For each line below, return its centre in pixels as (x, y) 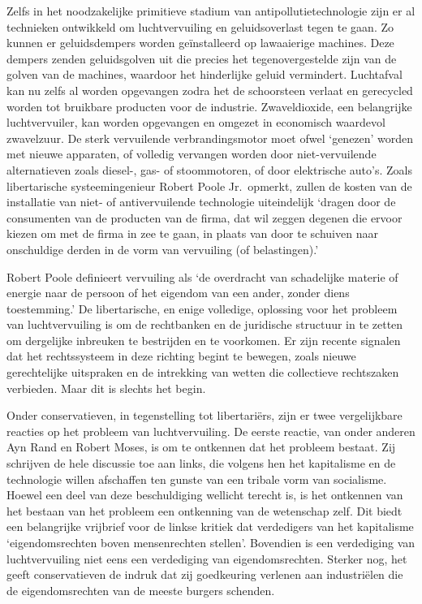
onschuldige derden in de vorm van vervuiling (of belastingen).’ (163, 249)
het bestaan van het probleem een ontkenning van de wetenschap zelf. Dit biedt (205, 510)
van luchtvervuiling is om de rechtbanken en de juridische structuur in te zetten (205, 324)
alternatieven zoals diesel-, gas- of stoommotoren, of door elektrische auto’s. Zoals (209, 169)
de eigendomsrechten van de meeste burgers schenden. (141, 590)
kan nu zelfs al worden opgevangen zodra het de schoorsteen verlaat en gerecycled (210, 90)
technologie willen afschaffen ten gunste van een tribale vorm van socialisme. (197, 479)
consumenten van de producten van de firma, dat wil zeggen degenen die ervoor (205, 217)
